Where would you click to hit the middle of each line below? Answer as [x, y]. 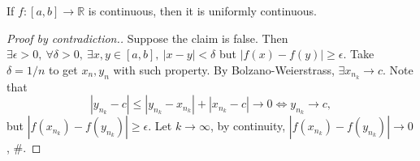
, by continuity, [248, 126]
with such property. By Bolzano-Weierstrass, [224, 69]
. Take [359, 54]
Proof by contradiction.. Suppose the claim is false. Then [147, 38]
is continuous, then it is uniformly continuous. [202, 11]
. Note [398, 69]
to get [63, 69]
